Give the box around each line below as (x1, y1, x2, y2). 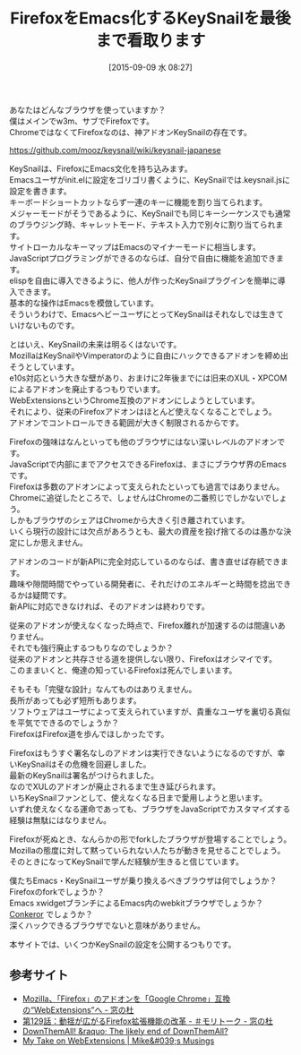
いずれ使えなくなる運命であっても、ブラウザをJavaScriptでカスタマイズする (9, 803, 291, 814)
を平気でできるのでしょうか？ (9, 717, 119, 728)
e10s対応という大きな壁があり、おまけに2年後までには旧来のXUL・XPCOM (9, 373, 288, 383)
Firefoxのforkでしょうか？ (9, 886, 105, 896)
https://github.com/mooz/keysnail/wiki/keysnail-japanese (9, 144, 221, 155)
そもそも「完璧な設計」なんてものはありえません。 (9, 683, 197, 694)
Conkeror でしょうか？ (9, 908, 94, 919)
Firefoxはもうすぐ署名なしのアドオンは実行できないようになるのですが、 (9, 747, 278, 758)
